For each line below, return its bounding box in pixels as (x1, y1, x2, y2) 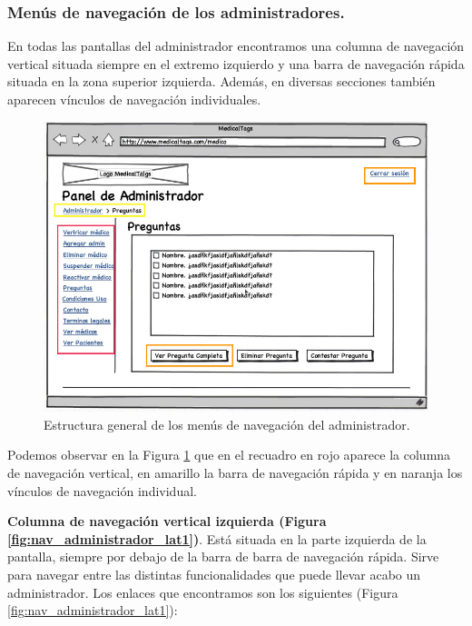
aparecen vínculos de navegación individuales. (7, 90, 261, 108)
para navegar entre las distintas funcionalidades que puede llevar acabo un (7, 565, 421, 584)
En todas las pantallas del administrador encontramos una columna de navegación (7, 36, 465, 55)
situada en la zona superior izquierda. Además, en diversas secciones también (7, 72, 436, 91)
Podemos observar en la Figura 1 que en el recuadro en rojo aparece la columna (7, 445, 451, 464)
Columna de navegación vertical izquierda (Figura (7, 512, 327, 531)
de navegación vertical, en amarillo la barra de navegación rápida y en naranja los (7, 463, 463, 482)
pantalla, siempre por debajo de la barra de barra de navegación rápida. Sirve (7, 547, 439, 566)
